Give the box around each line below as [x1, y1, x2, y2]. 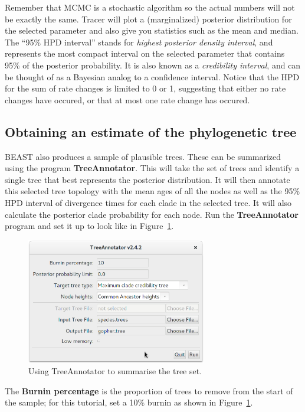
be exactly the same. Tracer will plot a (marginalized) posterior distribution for [5, 12, 292, 25]
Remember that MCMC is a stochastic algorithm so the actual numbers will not [5, 1, 295, 13]
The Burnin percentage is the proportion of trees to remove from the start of [5, 384, 293, 397]
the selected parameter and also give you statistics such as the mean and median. [5, 24, 299, 37]
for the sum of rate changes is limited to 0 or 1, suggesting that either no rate [5, 82, 286, 94]
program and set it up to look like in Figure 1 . [5, 220, 174, 232]
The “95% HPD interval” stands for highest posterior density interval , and [5, 35, 273, 48]
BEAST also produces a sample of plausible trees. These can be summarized [5, 150, 281, 162]
